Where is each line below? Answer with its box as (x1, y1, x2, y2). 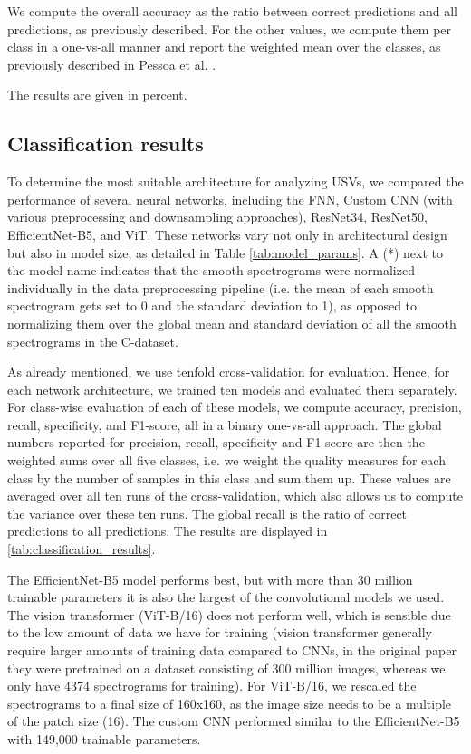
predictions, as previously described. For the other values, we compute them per (7, 19, 452, 38)
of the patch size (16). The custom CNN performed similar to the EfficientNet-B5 (7, 711, 460, 730)
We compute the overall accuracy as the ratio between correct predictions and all (7, 2, 457, 20)
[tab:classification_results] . (7, 539, 156, 558)
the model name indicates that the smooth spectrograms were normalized (7, 261, 415, 280)
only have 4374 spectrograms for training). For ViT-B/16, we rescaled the (7, 676, 417, 695)
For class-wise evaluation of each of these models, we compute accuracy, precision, (7, 397, 462, 416)
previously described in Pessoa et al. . (7, 54, 216, 73)
